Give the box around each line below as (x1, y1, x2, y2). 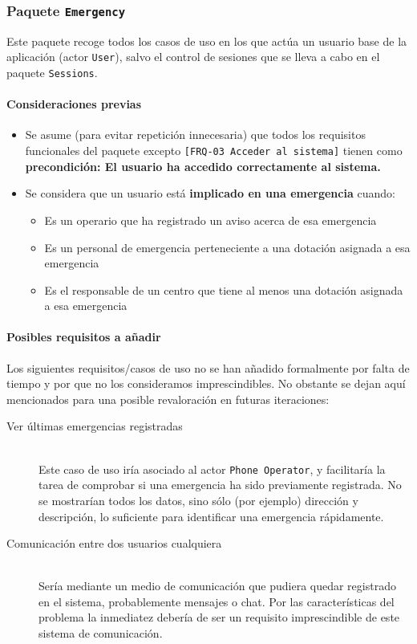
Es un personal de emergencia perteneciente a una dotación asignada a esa (44, 238, 411, 255)
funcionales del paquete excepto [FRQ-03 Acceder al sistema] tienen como (25, 142, 403, 159)
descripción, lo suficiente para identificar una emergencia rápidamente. (38, 507, 384, 524)
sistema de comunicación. (38, 625, 163, 642)
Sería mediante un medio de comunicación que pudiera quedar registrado (38, 577, 396, 594)
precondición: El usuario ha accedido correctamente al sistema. (25, 157, 381, 174)
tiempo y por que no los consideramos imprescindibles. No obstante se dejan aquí (6, 375, 406, 392)
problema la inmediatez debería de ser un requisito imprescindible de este (38, 609, 400, 626)
